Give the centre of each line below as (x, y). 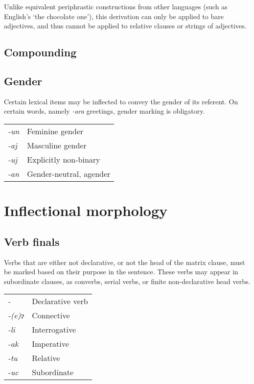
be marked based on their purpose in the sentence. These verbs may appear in (121, 272)
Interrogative (54, 330)
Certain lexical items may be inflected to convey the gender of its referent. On (121, 101)
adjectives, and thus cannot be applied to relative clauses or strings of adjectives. (125, 26)
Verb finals (32, 241)
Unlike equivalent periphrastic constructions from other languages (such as (116, 6)
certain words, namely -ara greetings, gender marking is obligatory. (104, 111)
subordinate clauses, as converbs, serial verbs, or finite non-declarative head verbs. (127, 281)
